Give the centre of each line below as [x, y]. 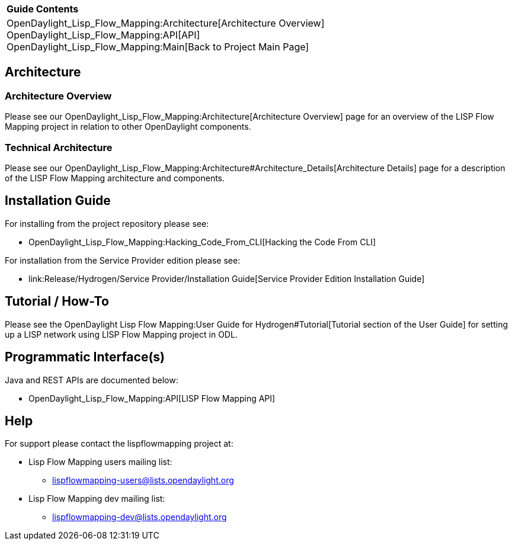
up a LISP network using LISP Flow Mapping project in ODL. [121, 334]
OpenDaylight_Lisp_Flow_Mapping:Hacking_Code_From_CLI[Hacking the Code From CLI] [202, 242]
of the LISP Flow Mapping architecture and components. [115, 178]
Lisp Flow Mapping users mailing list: [100, 462]
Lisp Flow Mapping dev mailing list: [97, 499]
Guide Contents [43, 9]
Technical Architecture [59, 147]
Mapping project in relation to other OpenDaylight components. [128, 127]
